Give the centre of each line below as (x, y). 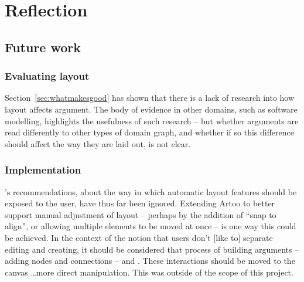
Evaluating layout (47, 76)
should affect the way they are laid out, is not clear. (98, 143)
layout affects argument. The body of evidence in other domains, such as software (151, 109)
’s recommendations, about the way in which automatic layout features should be (151, 191)
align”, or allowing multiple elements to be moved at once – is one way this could (151, 226)
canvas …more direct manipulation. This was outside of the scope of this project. (149, 272)
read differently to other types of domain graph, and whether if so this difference (149, 132)
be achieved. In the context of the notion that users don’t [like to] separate (139, 237)
